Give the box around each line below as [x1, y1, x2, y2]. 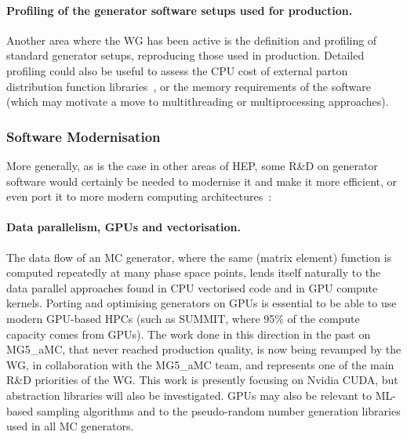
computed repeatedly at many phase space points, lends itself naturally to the [6, 264, 381, 281]
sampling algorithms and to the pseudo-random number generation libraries [36, 402, 401, 419]
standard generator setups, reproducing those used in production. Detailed [6, 47, 365, 63]
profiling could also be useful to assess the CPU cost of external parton [6, 62, 348, 78]
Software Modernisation [6, 126, 161, 146]
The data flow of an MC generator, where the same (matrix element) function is [6, 249, 392, 265]
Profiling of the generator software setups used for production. [6, 2, 353, 18]
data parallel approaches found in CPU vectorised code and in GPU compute [6, 279, 378, 296]
